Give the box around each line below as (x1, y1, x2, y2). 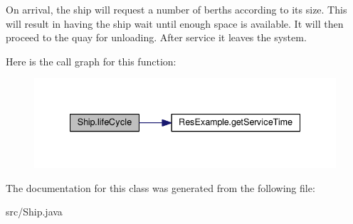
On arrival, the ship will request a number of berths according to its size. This (6, 2, 347, 16)
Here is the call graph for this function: (6, 53, 176, 68)
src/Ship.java (6, 204, 63, 219)
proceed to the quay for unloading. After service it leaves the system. (6, 30, 307, 45)
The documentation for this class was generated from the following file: (6, 180, 315, 195)
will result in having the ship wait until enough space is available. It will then (6, 16, 344, 31)
